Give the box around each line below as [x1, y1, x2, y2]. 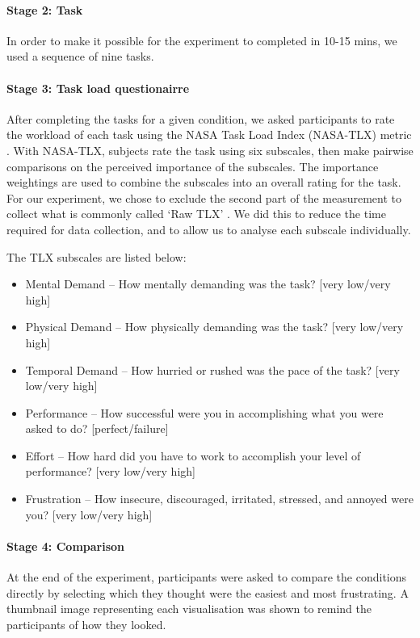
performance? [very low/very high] [25, 463, 195, 480]
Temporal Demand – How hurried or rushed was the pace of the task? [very [25, 361, 400, 378]
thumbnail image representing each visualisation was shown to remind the [6, 600, 372, 617]
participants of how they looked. [6, 615, 166, 632]
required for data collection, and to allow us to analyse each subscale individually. [6, 220, 411, 237]
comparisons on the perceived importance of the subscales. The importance [6, 157, 379, 174]
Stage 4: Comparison [6, 537, 125, 554]
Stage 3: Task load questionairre [6, 79, 190, 96]
